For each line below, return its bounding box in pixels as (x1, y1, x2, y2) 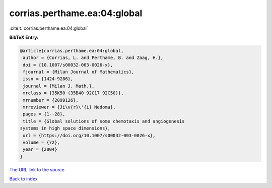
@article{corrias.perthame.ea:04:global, (20, 48, 124, 53)
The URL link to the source (9, 166, 65, 172)
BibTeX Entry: (9, 34, 39, 40)
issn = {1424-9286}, (23, 76, 74, 82)
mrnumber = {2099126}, (23, 97, 79, 103)
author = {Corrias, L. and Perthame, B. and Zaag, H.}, (23, 55, 164, 60)
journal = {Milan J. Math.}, (23, 83, 95, 89)
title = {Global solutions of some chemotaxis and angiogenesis (23, 118, 185, 124)
